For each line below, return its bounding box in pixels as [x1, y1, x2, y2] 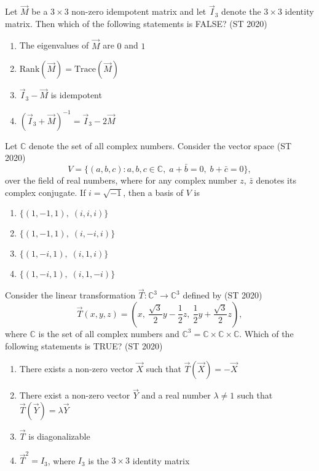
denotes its [256, 173, 296, 186]
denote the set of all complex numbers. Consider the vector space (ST [29, 139, 292, 152]
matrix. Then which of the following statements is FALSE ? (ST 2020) [5, 17, 267, 29]
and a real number [141, 389, 211, 402]
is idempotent [50, 88, 102, 101]
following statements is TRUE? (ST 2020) [5, 339, 163, 352]
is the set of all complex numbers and [38, 327, 179, 340]
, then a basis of [123, 185, 184, 198]
